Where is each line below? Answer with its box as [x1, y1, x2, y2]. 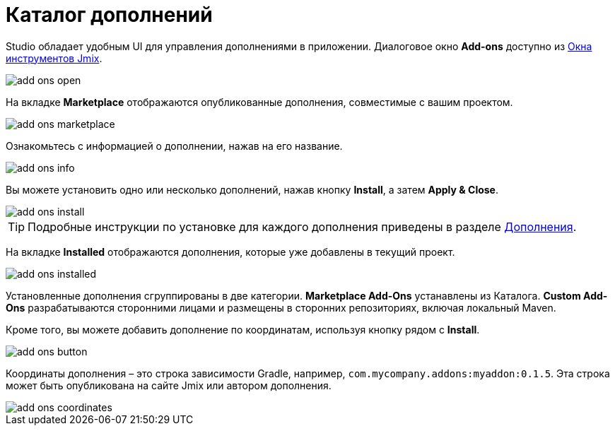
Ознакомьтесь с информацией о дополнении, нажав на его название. [6, 139, 343, 152]
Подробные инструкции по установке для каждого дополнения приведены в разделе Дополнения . [28, 219, 577, 234]
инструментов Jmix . [6, 52, 102, 64]
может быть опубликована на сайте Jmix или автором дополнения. [6, 379, 332, 391]
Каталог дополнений [6, 3, 213, 27]
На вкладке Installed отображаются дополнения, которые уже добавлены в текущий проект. [6, 245, 455, 258]
